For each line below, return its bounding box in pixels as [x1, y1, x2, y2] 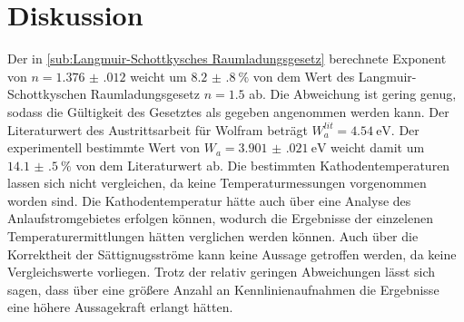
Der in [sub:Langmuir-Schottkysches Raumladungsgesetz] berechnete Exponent [7, 49, 447, 68]
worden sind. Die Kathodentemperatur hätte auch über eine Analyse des [7, 190, 411, 210]
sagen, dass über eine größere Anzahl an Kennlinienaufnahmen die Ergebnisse [7, 279, 439, 298]
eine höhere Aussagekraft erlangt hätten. [7, 298, 233, 317]
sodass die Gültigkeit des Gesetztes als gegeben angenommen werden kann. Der [7, 102, 449, 121]
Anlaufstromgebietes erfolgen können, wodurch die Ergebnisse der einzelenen [7, 209, 433, 228]
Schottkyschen [7, 84, 87, 103]
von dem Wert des [252, 66, 355, 85]
